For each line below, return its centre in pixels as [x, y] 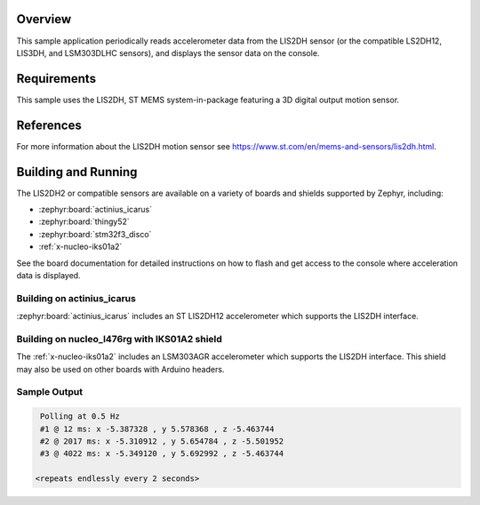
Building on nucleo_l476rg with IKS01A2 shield [119, 339]
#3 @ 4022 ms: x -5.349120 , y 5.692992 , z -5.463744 [162, 454]
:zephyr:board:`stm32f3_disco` [95, 234]
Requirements [56, 79]
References [49, 125]
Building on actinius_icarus [76, 298]
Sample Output [50, 392]
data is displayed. [48, 275]
